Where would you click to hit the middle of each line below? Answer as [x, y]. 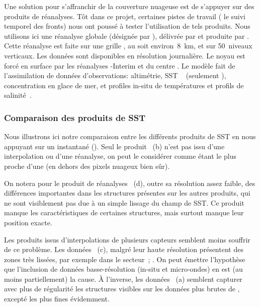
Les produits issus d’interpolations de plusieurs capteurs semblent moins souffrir [127, 239]
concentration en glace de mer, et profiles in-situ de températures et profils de [124, 85]
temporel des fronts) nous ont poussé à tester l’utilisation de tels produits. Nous [127, 26]
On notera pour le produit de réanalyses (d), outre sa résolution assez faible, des [130, 183]
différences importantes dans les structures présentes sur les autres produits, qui [127, 193]
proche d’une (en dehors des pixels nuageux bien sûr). [87, 166]
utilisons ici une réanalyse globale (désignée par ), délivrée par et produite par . [127, 36]
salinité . [18, 95]
